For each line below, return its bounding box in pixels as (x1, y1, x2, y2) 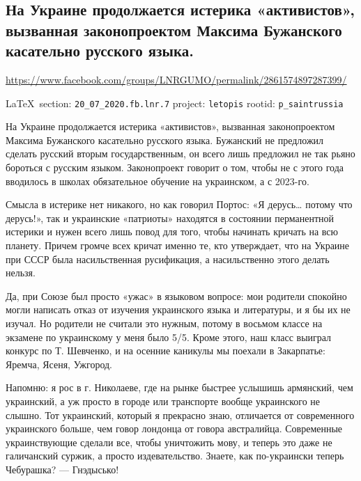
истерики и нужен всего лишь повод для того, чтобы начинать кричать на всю (6, 224, 339, 239)
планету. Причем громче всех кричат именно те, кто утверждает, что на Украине (6, 237, 350, 252)
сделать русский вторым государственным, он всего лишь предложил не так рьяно (6, 146, 355, 161)
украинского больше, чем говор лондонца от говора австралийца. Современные (6, 421, 343, 436)
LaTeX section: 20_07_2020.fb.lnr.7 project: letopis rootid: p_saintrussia (6, 95, 344, 110)
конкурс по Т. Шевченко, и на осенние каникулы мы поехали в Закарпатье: (6, 343, 325, 358)
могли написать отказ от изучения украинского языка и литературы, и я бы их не (6, 302, 351, 317)
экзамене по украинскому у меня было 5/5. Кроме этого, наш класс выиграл (6, 329, 332, 344)
